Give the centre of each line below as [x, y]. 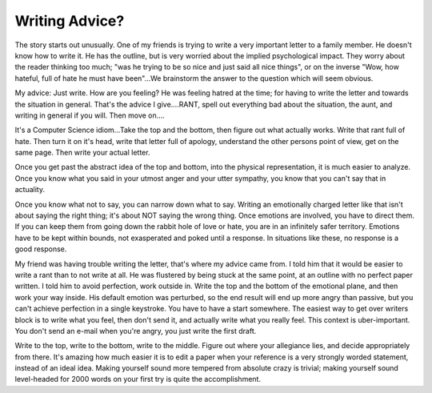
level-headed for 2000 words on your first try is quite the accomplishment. [138, 379]
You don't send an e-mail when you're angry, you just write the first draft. [136, 331]
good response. [41, 249]
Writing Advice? [70, 21]
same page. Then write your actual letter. [82, 153]
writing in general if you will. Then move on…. [90, 115]
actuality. [30, 190]
